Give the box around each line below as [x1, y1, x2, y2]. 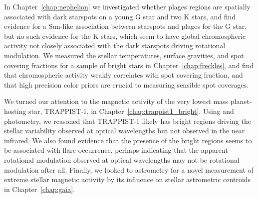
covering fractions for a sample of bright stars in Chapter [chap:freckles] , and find [4, 60, 254, 70]
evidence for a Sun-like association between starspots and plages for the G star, [4, 21, 247, 31]
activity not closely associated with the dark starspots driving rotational [4, 40, 226, 51]
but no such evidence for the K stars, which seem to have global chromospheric [4, 30, 246, 41]
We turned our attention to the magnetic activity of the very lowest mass [4, 96, 229, 106]
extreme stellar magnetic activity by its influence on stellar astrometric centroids [4, 174, 251, 185]
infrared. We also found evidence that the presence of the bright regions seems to [4, 135, 252, 145]
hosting [4, 105, 26, 116]
